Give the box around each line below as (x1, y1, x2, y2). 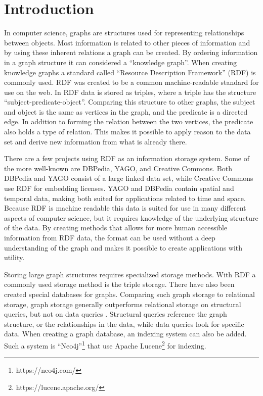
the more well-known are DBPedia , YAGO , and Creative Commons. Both (4, 163, 232, 173)
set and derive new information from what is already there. (4, 136, 187, 146)
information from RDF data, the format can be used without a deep (4, 232, 215, 242)
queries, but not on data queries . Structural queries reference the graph (4, 309, 227, 319)
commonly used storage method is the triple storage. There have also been (4, 279, 235, 289)
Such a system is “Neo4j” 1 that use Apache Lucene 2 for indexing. (4, 338, 206, 351)
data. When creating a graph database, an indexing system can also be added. (4, 328, 247, 339)
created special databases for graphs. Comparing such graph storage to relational (4, 288, 255, 299)
